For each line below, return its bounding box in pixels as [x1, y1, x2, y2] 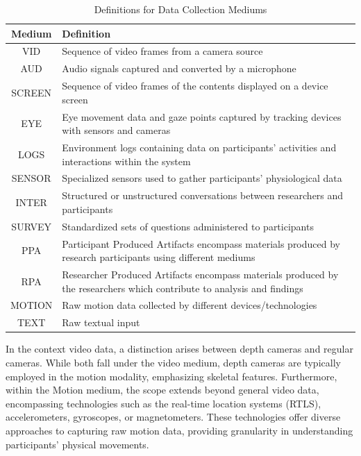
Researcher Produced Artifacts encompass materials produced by [62, 267, 339, 281]
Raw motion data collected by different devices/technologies [62, 298, 317, 312]
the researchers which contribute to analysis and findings [62, 280, 303, 295]
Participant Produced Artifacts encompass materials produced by [62, 236, 340, 251]
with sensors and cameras [62, 123, 171, 137]
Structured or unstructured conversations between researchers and [62, 188, 344, 203]
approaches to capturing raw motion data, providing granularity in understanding [6, 423, 353, 437]
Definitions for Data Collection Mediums [94, 2, 267, 16]
